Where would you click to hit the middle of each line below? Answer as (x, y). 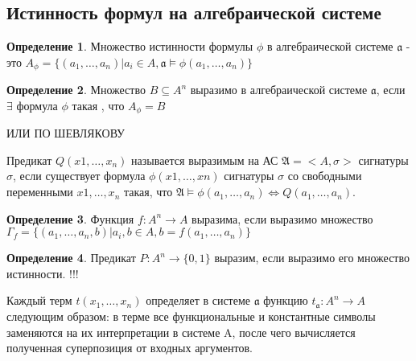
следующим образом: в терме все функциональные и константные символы (191, 316)
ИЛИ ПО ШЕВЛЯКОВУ (66, 133)
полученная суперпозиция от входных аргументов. (130, 348)
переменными (40, 192)
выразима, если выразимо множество (282, 218)
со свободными (325, 176)
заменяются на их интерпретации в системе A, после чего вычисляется (181, 332)
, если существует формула (79, 176)
